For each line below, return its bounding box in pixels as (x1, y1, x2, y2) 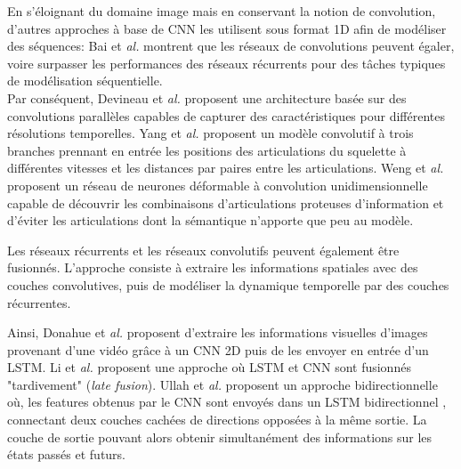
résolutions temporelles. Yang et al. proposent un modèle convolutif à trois (7, 124, 414, 142)
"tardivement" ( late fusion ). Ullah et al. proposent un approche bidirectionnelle (7, 375, 438, 393)
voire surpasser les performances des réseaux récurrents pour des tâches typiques (7, 53, 446, 72)
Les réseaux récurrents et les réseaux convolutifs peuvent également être (7, 240, 400, 259)
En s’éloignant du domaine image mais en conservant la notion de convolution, (7, 2, 436, 20)
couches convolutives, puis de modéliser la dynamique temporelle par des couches (7, 275, 449, 294)
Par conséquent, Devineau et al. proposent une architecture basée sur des (7, 88, 407, 107)
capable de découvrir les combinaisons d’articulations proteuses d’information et (7, 193, 444, 212)
